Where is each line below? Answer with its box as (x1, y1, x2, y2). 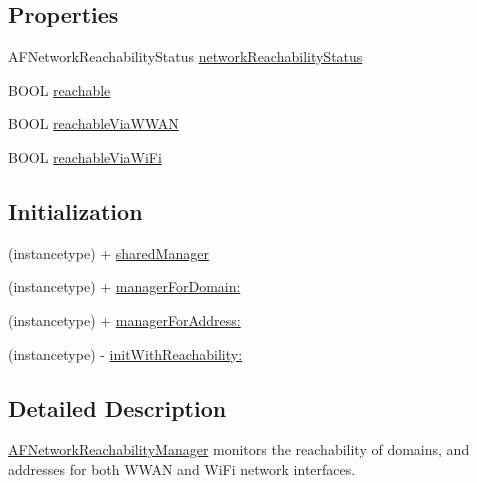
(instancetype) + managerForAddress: (8, 309, 241, 330)
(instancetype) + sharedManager (8, 242, 209, 263)
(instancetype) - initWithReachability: (8, 343, 243, 364)
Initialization (8, 195, 143, 226)
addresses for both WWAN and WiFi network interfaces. (8, 458, 356, 479)
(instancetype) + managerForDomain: (8, 276, 241, 297)
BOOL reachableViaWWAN (8, 113, 179, 134)
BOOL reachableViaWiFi (8, 146, 162, 167)
